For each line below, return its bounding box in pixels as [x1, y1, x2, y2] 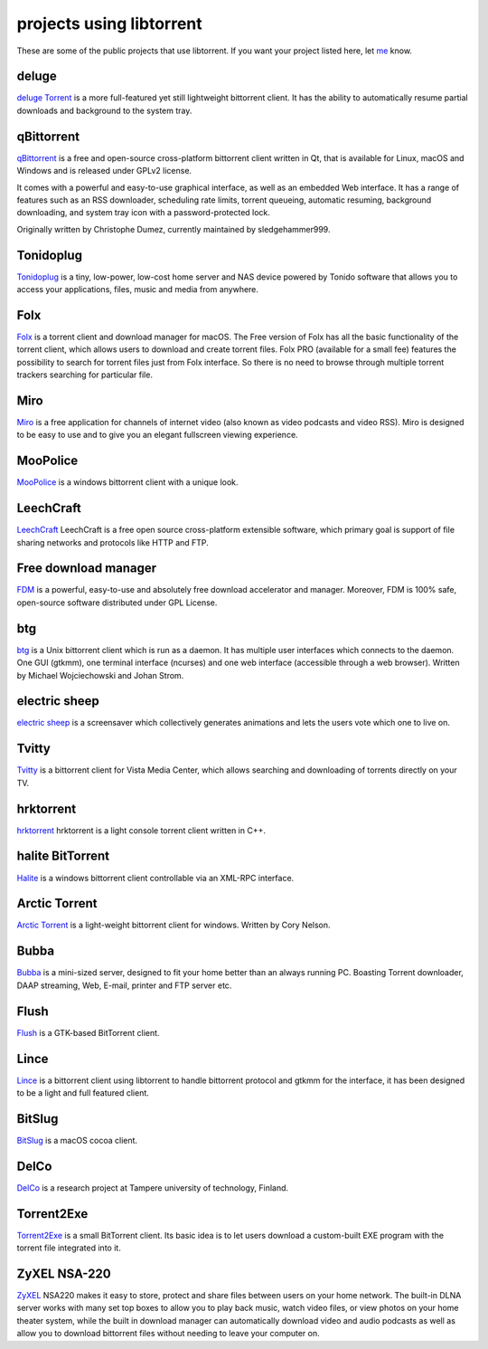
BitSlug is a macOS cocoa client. [16, 1135, 138, 1145]
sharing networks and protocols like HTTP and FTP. [16, 537, 210, 547]
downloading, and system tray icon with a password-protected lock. [16, 207, 271, 218]
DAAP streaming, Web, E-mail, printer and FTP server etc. [16, 980, 232, 991]
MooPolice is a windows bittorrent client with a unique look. [16, 477, 239, 488]
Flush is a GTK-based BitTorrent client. [16, 1027, 160, 1038]
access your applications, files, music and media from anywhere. [16, 284, 259, 294]
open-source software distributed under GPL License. [16, 597, 218, 608]
